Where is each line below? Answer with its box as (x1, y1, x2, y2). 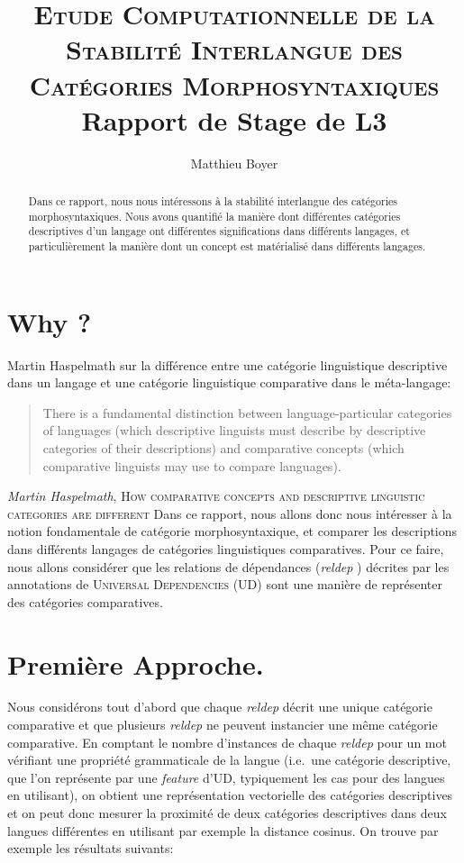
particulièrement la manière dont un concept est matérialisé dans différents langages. (28, 239, 426, 254)
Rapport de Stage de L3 (81, 101, 387, 138)
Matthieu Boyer (190, 153, 278, 172)
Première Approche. (7, 645, 264, 682)
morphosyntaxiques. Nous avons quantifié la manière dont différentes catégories (28, 208, 401, 223)
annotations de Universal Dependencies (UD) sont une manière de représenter (7, 575, 442, 594)
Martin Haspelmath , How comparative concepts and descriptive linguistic (7, 486, 425, 505)
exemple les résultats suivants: (7, 839, 174, 858)
